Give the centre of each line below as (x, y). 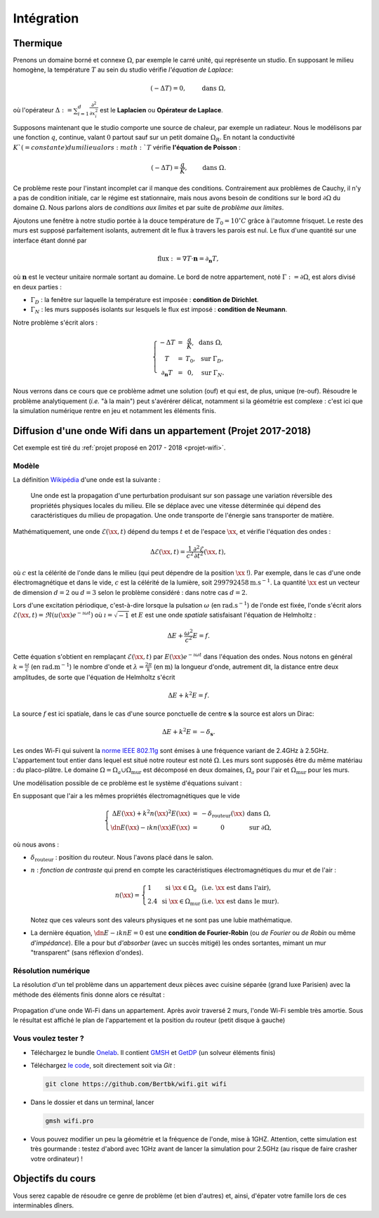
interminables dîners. (44, 1205)
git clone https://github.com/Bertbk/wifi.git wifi (136, 1084)
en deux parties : (38, 287)
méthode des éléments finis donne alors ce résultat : (89, 995)
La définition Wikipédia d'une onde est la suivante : (87, 480)
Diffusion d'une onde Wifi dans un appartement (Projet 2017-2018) (162, 431)
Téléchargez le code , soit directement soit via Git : (103, 1065)
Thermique (38, 43)
